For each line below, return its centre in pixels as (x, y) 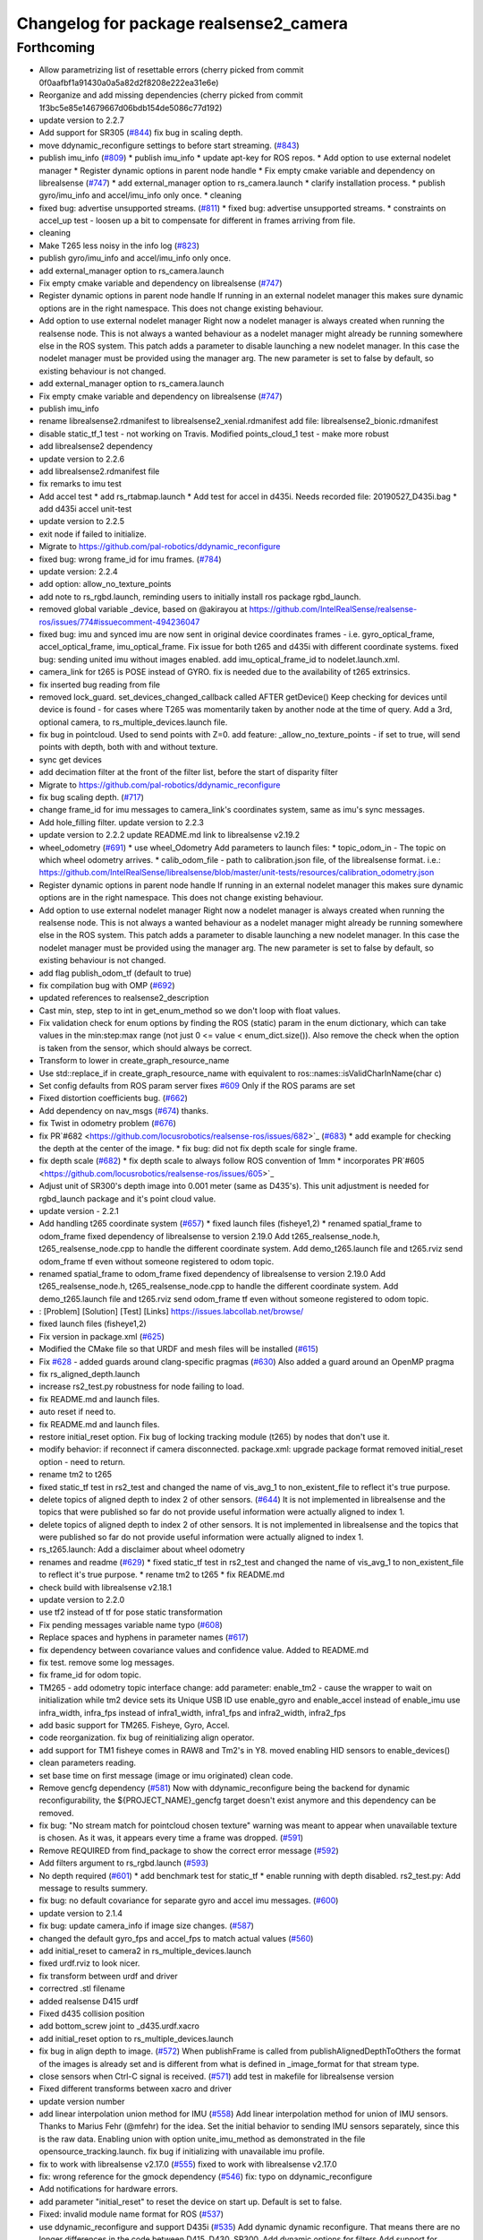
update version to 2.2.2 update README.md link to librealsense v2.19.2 (169, 835)
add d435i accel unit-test (85, 509)
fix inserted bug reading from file (100, 685)
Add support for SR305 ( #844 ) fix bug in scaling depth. (141, 133)
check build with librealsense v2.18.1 (105, 1587)
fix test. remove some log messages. (106, 1663)
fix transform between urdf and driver (108, 1976)
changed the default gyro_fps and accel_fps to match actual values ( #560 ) (176, 1938)
